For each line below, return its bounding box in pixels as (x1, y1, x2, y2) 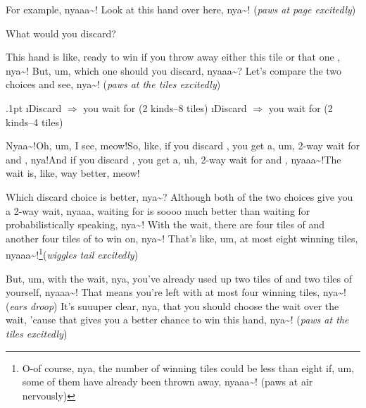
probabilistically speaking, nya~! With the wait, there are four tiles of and (6, 217, 325, 232)
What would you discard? (6, 25, 116, 40)
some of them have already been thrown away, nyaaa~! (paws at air (22, 374, 313, 389)
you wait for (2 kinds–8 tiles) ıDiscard (83, 100, 247, 115)
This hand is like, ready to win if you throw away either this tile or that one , (6, 49, 341, 64)
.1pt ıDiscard (6, 100, 62, 115)
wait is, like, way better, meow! (6, 166, 140, 180)
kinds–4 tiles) (6, 114, 63, 129)
